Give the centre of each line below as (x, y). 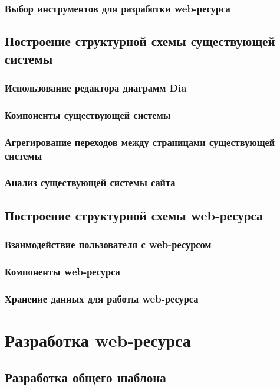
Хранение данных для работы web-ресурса (102, 298)
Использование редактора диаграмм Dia (96, 87)
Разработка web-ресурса (98, 339)
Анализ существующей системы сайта (90, 182)
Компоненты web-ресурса (62, 271)
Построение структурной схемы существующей (140, 41)
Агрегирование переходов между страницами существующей (140, 142)
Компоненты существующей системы (88, 114)
